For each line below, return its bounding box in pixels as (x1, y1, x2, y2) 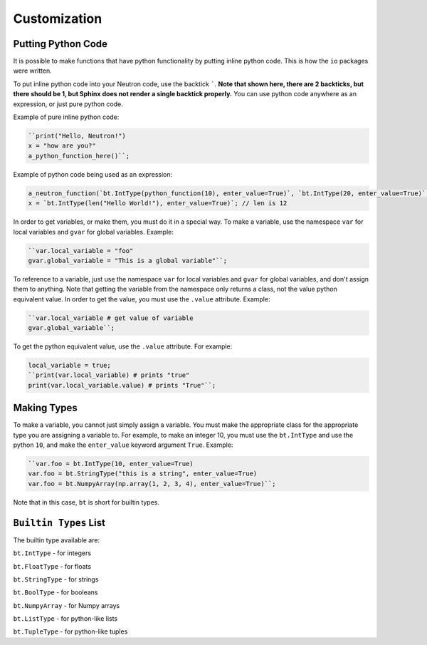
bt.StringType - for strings (13, 574, 99, 584)
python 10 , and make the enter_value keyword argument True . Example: (13, 440, 233, 449)
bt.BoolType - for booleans (13, 588, 98, 597)
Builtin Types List (13, 517, 106, 529)
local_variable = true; (28, 361, 112, 369)
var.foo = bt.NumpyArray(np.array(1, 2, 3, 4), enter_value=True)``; (28, 480, 276, 487)
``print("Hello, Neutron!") (28, 132, 126, 140)
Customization (13, 11, 102, 26)
